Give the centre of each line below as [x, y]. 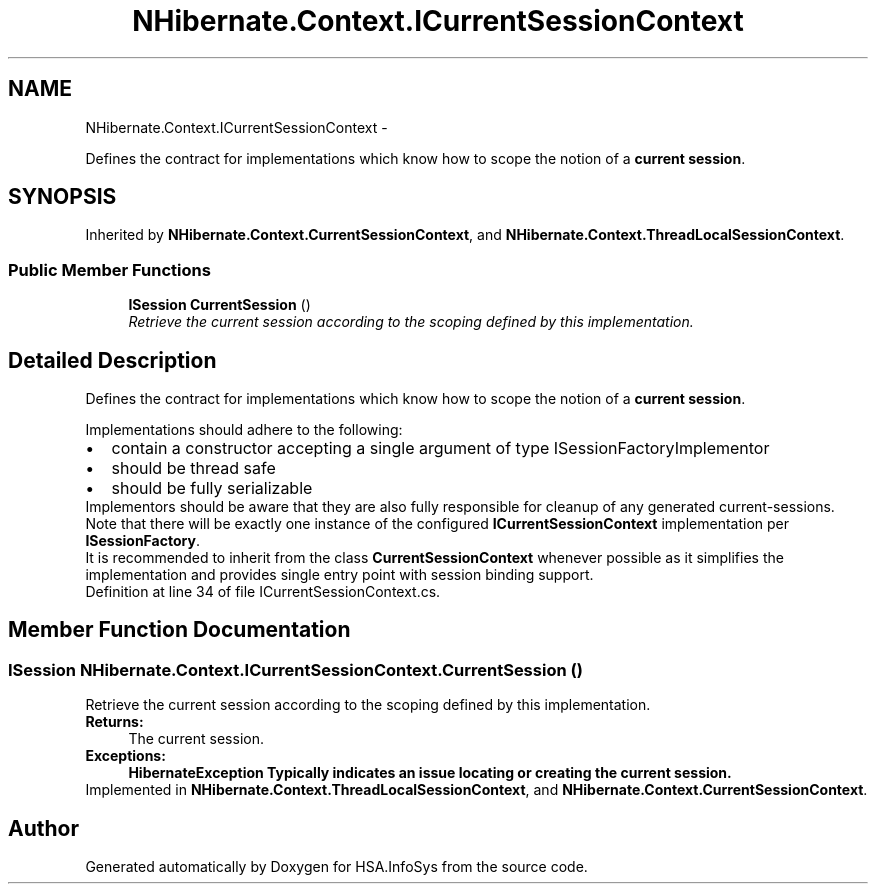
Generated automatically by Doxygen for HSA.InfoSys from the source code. [336, 867]
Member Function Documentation [179, 630]
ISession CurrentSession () [219, 305]
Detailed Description [112, 360]
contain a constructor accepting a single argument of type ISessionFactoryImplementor [440, 448]
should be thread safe [193, 468]
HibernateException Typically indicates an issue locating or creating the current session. [430, 773]
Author [43, 828]
